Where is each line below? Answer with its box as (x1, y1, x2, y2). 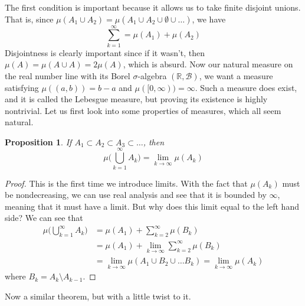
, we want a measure (199, 69, 273, 82)
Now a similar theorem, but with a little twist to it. (5, 289, 191, 302)
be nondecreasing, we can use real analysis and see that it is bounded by (5, 188, 267, 201)
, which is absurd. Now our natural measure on (123, 58, 293, 70)
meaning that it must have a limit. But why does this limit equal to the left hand (5, 200, 299, 212)
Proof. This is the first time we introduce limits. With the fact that (5, 177, 248, 189)
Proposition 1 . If (5, 135, 72, 148)
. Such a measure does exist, (195, 81, 297, 93)
